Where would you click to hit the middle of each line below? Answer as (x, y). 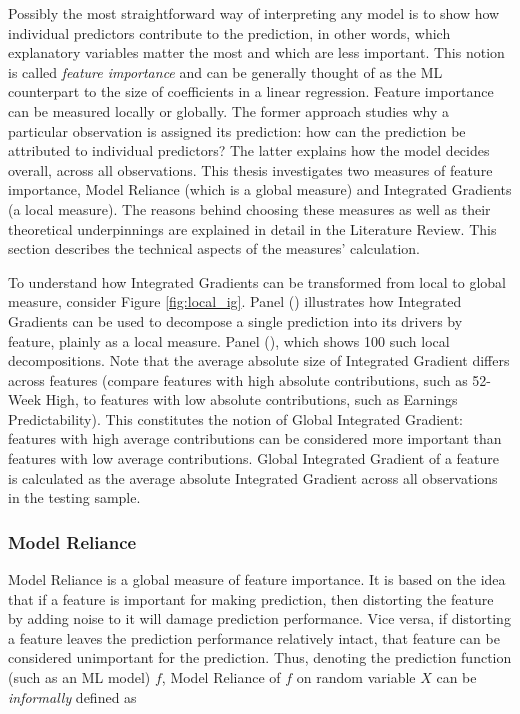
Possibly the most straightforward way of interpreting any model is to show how (254, 13)
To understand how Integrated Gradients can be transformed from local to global (257, 281)
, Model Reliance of (221, 677)
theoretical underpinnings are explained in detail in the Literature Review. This (252, 228)
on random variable (356, 677)
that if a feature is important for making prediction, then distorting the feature (251, 598)
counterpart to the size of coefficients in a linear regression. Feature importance (251, 91)
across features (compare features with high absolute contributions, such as (238, 379)
